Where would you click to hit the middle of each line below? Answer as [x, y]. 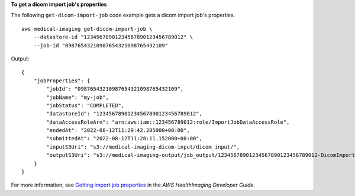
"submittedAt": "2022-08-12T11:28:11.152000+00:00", [124, 139]
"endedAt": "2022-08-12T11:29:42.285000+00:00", [118, 131]
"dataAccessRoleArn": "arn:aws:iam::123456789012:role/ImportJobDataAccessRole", [168, 122]
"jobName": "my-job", [78, 97]
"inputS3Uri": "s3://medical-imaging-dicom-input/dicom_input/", [143, 147]
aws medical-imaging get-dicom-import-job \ [87, 29]
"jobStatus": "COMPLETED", [85, 105]
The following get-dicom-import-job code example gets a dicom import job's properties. [123, 15]
